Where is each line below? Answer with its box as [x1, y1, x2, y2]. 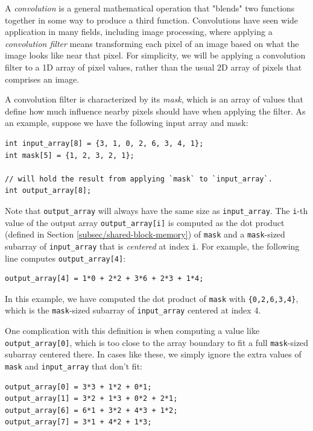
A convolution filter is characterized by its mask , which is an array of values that [5, 93, 303, 105]
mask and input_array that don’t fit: [5, 359, 142, 372]
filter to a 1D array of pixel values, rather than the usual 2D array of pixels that [5, 60, 302, 73]
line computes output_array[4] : [5, 251, 126, 264]
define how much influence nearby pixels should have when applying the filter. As [5, 104, 306, 117]
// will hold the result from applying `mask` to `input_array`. [5, 174, 273, 183]
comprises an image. [5, 72, 80, 85]
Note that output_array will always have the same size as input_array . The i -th [5, 204, 308, 216]
